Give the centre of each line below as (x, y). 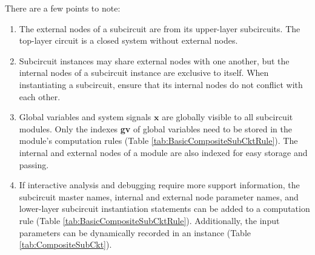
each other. (40, 96)
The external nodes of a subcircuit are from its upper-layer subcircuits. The (160, 28)
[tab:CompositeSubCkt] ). (65, 244)
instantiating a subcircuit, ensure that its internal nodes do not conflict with (161, 84)
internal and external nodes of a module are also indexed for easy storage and (163, 152)
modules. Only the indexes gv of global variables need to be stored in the (155, 128)
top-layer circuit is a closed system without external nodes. (128, 40)
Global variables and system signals (85, 117)
